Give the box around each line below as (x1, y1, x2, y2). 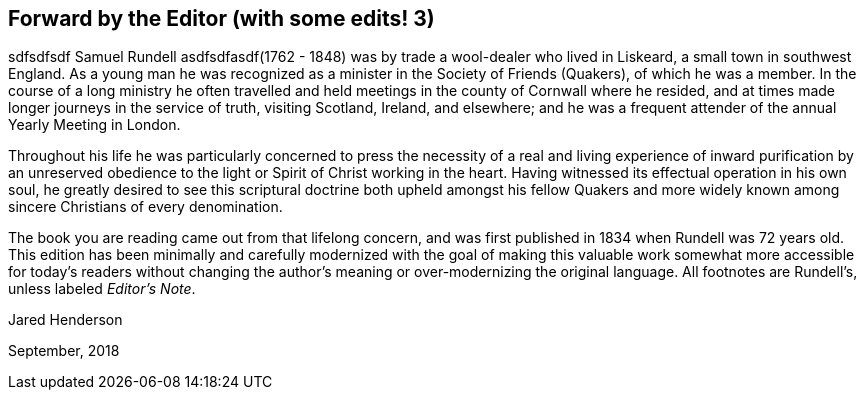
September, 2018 (8, 342, 120, 360)
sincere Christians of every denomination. (8, 198, 283, 216)
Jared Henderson (8, 311, 123, 329)
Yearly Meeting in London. (8, 116, 181, 134)
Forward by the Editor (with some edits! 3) (8, 6, 435, 31)
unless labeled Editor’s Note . (8, 280, 196, 298)
